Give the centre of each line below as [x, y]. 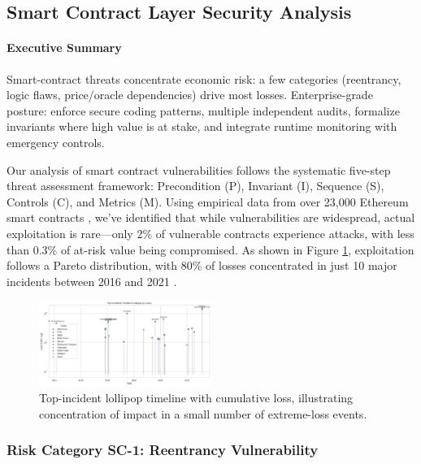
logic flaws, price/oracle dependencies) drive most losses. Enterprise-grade [190, 95]
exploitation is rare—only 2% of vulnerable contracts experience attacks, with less [210, 233]
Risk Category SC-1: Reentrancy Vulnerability [163, 450]
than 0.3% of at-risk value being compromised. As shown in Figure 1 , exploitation [210, 249]
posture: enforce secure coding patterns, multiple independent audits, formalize [203, 110]
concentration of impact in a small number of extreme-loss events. [203, 413]
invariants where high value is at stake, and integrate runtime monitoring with [202, 126]
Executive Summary [64, 48]
